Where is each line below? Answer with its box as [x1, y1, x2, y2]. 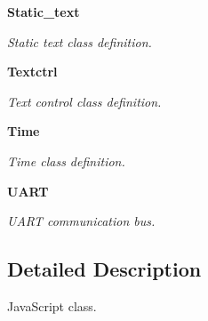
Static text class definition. [7, 32, 152, 51]
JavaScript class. [7, 296, 97, 315]
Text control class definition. [7, 92, 162, 110]
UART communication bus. [7, 212, 156, 230]
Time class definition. [7, 151, 125, 170]
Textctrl [7, 62, 58, 81]
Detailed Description [7, 255, 202, 283]
